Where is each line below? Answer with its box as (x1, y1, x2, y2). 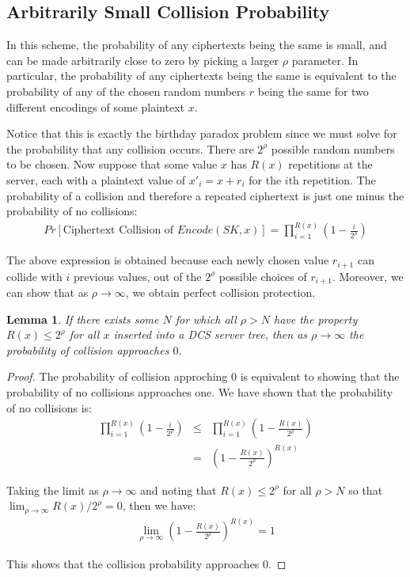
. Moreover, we (332, 268, 404, 284)
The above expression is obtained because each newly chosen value (6, 252, 329, 268)
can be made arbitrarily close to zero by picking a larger (6, 51, 279, 68)
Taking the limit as (6, 481, 99, 498)
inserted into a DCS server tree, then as (113, 326, 308, 343)
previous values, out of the (73, 268, 202, 284)
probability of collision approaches (6, 341, 169, 358)
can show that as (6, 284, 89, 301)
